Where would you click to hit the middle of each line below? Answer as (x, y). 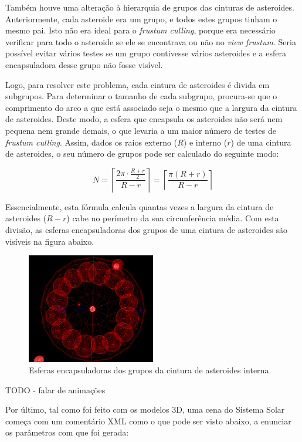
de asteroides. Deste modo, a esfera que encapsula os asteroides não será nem (144, 119)
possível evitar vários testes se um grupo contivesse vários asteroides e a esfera (146, 53)
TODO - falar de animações (55, 389)
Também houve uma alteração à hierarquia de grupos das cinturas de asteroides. (150, 7)
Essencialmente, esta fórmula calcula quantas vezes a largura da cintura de (140, 206)
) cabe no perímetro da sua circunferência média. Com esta (173, 218)
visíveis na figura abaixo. (50, 241)
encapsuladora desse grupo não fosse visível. (84, 64)
